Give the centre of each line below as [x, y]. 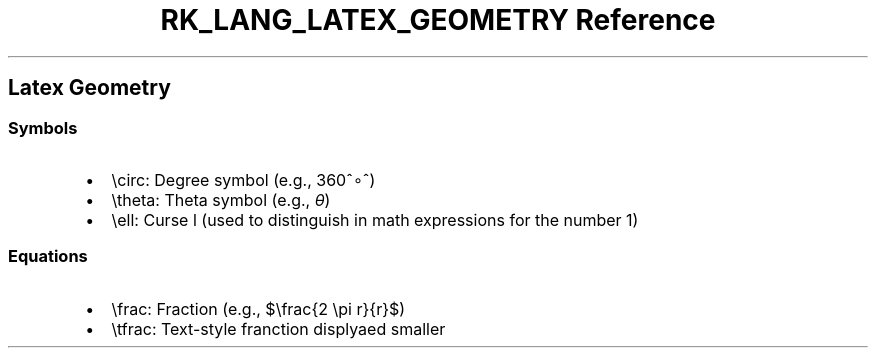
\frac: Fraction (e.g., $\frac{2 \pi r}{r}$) [258, 308]
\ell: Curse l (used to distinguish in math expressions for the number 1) [375, 219]
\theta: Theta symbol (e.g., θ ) [221, 199]
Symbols [43, 127]
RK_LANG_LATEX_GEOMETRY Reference [438, 20]
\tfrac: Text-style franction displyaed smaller [278, 328]
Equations [48, 256]
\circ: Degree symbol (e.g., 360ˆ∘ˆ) [243, 179]
